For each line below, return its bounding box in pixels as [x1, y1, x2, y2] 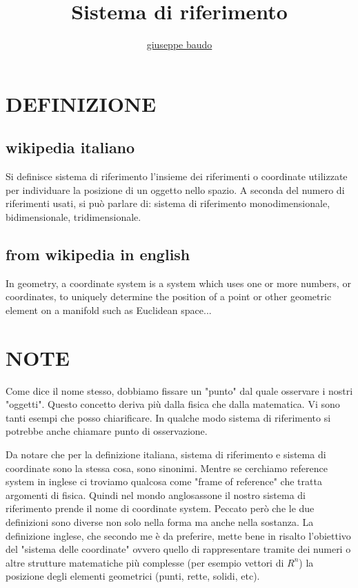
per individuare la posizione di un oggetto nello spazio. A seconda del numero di [6, 182, 345, 197]
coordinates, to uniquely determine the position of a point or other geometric [6, 289, 332, 304]
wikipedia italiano [6, 137, 135, 158]
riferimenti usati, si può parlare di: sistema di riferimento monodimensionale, [6, 196, 330, 210]
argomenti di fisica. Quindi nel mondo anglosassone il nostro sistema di [6, 487, 306, 502]
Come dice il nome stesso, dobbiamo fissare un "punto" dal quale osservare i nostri [6, 383, 353, 398]
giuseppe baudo [146, 37, 212, 52]
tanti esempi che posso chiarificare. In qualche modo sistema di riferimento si [6, 410, 331, 424]
